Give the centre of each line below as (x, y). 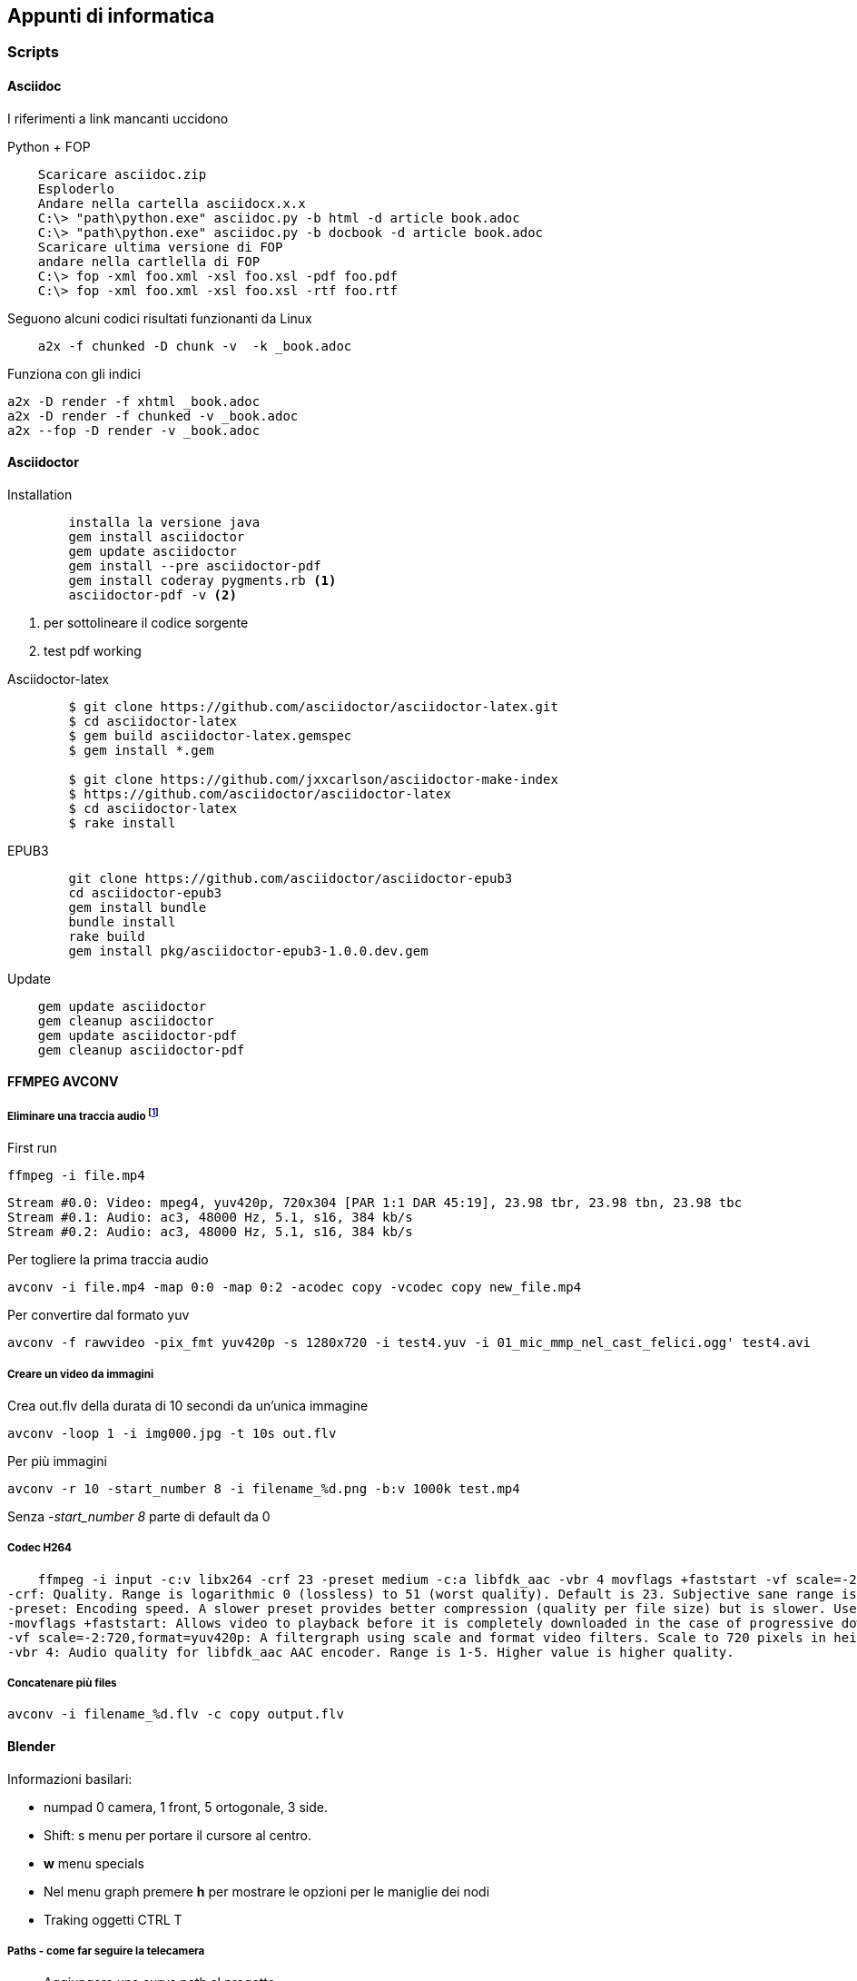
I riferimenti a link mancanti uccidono (118, 118)
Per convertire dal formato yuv (99, 1315)
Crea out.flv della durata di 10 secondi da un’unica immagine (188, 1405)
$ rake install (122, 822)
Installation (40, 494)
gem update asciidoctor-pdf (137, 1035)
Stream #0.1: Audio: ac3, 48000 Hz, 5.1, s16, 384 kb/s (210, 1218)
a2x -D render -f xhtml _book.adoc (134, 401)
